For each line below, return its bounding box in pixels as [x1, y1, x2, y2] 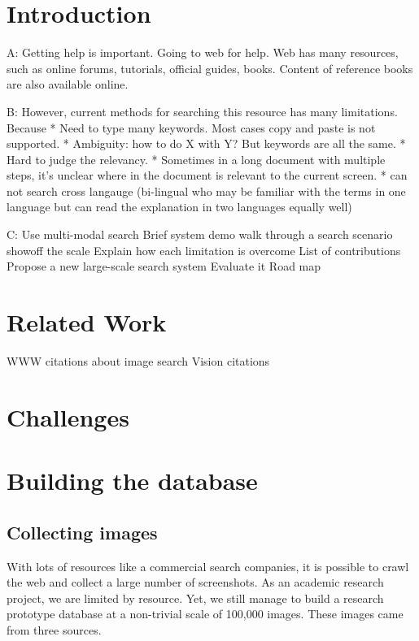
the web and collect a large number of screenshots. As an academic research [7, 574, 384, 591]
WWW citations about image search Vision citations [7, 352, 270, 369]
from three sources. [7, 621, 102, 638]
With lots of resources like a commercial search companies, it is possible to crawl [7, 557, 409, 574]
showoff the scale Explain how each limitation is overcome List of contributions [7, 241, 401, 258]
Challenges [7, 400, 129, 433]
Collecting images [7, 519, 158, 544]
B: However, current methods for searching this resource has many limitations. [7, 102, 398, 119]
